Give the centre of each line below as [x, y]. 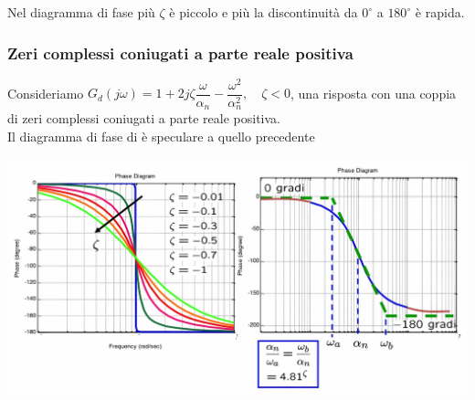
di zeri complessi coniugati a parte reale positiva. [144, 118]
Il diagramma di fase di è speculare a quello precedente [161, 136]
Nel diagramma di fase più [81, 12]
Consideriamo [46, 93]
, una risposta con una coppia [374, 93]
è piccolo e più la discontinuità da [264, 12]
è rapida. [440, 12]
